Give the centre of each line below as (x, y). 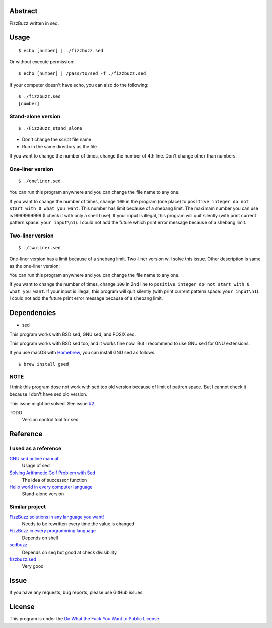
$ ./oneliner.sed (40, 181)
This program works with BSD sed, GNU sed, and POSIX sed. (73, 334)
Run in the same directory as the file (59, 146)
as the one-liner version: (35, 266)
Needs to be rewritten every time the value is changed (78, 524)
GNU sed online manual (34, 458)
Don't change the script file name (57, 140)
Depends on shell (40, 538)
